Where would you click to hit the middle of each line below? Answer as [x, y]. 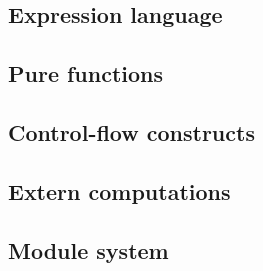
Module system [88, 249]
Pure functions [86, 73]
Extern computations [119, 190]
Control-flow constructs [131, 131]
